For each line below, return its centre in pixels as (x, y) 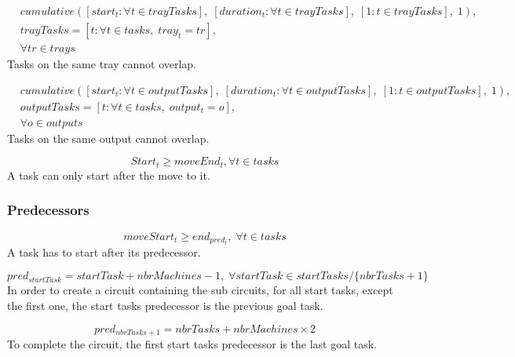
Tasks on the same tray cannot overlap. (102, 64)
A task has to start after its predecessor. (104, 251)
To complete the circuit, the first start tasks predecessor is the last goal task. (192, 343)
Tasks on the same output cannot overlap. (108, 138)
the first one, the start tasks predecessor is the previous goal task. (165, 305)
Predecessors (48, 210)
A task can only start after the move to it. (109, 175)
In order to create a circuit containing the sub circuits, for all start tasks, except (200, 290)
